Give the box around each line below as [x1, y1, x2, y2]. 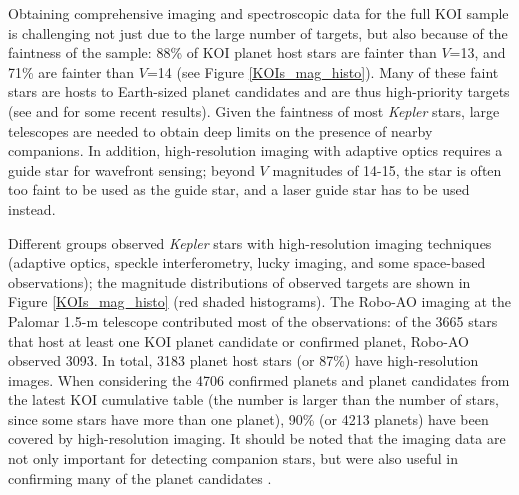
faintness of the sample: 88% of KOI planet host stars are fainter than [8, 42, 437, 63]
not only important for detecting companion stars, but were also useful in [8, 448, 459, 469]
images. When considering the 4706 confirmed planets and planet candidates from [8, 369, 510, 390]
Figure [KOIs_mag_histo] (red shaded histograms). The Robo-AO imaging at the [8, 291, 511, 312]
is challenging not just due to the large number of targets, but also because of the [8, 22, 508, 43]
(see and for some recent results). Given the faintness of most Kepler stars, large [8, 100, 500, 121]
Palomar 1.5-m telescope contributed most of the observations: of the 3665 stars [8, 310, 498, 331]
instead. [8, 198, 56, 219]
